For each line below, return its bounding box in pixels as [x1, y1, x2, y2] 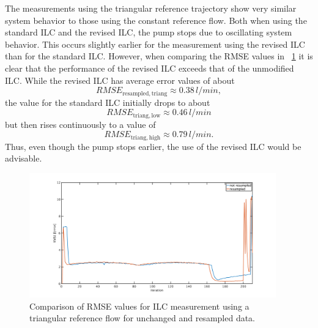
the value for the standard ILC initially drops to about [5, 95, 210, 108]
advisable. [5, 152, 42, 165]
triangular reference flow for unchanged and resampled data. [29, 311, 256, 324]
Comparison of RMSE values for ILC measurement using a [29, 299, 250, 312]
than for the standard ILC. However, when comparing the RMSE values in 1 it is [5, 50, 313, 62]
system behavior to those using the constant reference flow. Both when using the [5, 13, 307, 26]
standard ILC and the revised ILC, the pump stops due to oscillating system [5, 26, 292, 39]
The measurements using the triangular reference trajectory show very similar [5, 2, 297, 14]
